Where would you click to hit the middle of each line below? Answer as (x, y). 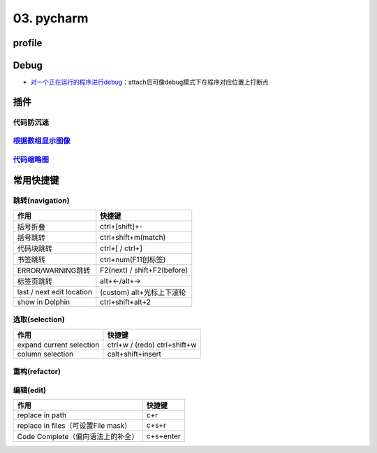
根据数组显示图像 (42, 141)
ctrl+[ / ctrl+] (121, 248)
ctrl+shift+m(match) (133, 237)
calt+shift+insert (134, 354)
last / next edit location (54, 292)
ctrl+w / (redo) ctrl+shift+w (152, 345)
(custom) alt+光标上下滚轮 (143, 292)
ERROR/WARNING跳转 (54, 271)
